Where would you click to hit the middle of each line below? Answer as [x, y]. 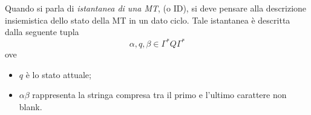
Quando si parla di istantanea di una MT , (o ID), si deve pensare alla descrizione [156, 8]
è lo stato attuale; [58, 74]
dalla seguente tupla [42, 32]
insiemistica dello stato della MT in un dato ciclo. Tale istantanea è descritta [148, 20]
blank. [31, 107]
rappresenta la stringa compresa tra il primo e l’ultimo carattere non [159, 95]
